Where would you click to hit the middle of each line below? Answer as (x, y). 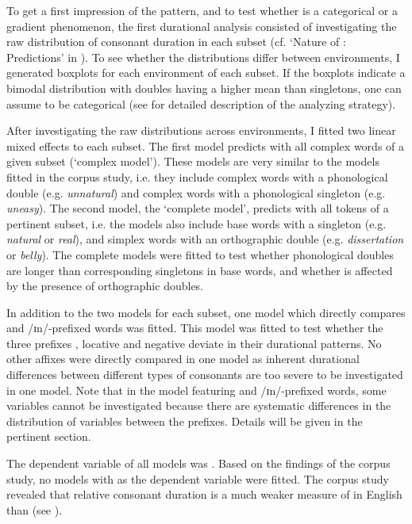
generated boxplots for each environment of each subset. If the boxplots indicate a (206, 73)
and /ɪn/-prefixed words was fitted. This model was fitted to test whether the (195, 328)
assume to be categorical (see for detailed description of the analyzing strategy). (201, 103)
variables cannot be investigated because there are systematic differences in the (199, 405)
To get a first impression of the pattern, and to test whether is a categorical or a (202, 10)
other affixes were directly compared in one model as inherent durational (183, 359)
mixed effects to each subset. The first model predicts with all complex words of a (206, 145)
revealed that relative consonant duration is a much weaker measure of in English (204, 494)
